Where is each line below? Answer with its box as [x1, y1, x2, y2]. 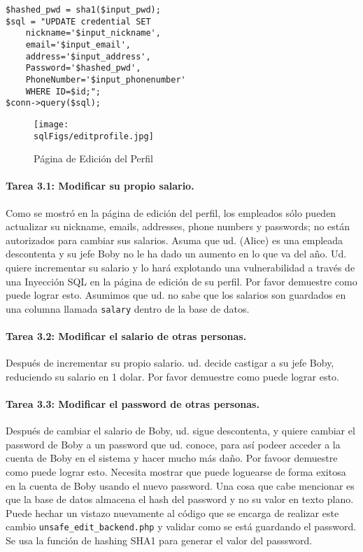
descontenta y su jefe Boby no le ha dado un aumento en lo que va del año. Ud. [6, 246, 347, 261]
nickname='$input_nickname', [25, 28, 161, 38]
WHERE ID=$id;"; [25, 86, 101, 97]
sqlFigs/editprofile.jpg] [34, 131, 154, 141]
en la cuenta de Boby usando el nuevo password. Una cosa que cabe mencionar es [6, 478, 355, 493]
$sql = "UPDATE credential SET [6, 16, 151, 27]
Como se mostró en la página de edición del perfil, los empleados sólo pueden [6, 205, 336, 220]
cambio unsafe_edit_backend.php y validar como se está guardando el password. [6, 519, 357, 534]
